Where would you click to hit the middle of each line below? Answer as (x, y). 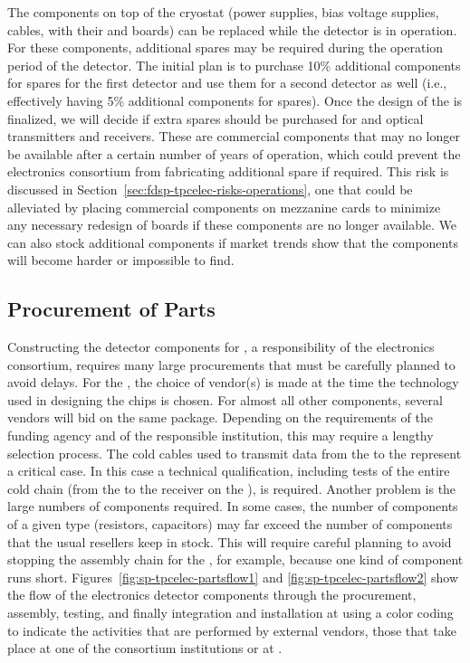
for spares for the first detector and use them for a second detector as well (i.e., (227, 83)
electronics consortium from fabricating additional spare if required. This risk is (228, 171)
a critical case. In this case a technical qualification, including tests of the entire (229, 471)
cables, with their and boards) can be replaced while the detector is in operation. (232, 29)
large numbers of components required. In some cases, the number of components (233, 506)
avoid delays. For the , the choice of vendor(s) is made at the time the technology (233, 382)
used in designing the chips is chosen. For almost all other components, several (225, 399)
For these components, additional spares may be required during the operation (225, 47)
